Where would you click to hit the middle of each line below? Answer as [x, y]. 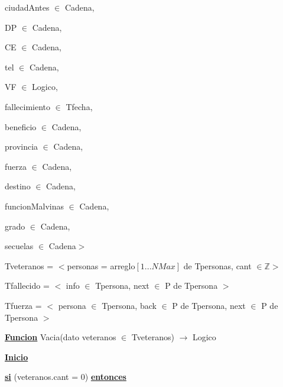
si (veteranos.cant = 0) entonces [66, 377]
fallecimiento [27, 106]
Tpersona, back [129, 305]
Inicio [17, 357]
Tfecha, [79, 106]
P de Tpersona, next [209, 305]
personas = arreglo [101, 265]
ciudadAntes [27, 7]
